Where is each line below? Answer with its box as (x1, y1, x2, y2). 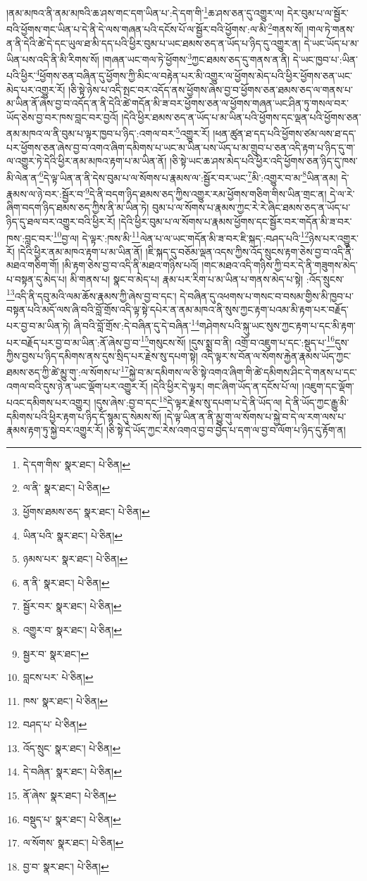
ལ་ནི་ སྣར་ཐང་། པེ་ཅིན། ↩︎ (23, 480, 110, 495)
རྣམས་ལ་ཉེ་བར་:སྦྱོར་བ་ (6, 186, 85, 201)
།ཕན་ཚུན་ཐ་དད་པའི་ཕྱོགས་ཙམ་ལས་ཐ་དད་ (213, 126, 356, 141)
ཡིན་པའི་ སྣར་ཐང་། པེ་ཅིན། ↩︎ (23, 527, 123, 542)
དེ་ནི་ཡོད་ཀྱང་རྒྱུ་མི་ (285, 394, 349, 409)
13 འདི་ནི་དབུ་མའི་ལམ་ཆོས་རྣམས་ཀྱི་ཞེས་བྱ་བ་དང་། (6, 286, 177, 303)
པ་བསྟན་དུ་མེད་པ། (6, 271, 67, 286)
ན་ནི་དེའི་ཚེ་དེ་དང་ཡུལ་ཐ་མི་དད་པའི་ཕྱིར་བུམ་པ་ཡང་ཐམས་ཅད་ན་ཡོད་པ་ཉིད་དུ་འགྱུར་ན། (6, 35, 301, 50)
